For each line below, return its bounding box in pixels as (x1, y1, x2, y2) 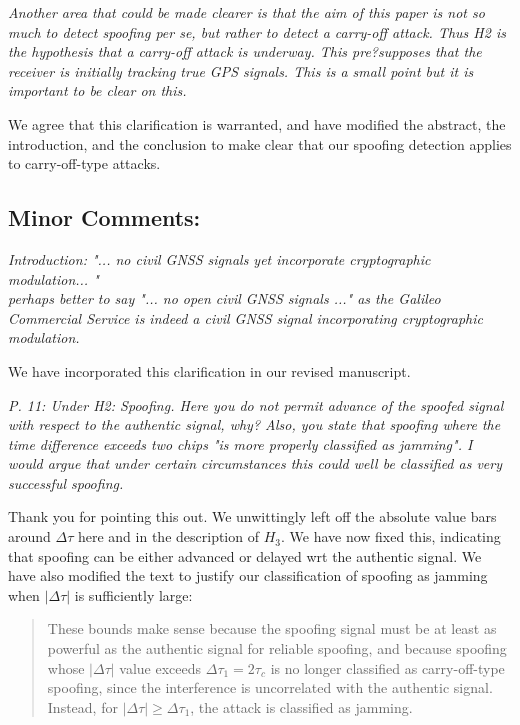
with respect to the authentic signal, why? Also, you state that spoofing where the (8, 414, 501, 435)
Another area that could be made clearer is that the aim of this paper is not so (8, 2, 485, 22)
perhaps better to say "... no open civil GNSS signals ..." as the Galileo (8, 288, 441, 309)
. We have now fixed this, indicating (280, 526, 501, 547)
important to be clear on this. (8, 80, 187, 101)
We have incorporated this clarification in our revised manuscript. (8, 360, 411, 381)
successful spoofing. (8, 472, 124, 493)
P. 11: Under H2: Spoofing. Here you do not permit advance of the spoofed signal (8, 394, 504, 415)
